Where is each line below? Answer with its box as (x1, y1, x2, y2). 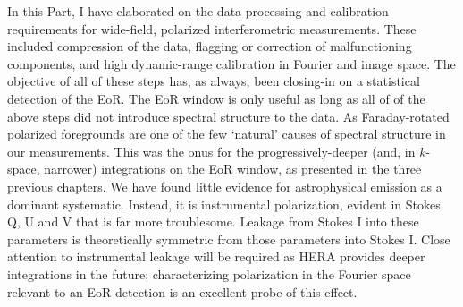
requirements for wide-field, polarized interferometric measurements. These (7, 19, 417, 38)
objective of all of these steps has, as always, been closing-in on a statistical (7, 72, 420, 90)
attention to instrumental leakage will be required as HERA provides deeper (7, 247, 425, 266)
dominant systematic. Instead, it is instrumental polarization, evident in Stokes (7, 194, 441, 213)
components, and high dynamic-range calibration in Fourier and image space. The (7, 54, 456, 72)
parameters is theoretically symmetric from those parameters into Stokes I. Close (7, 229, 450, 248)
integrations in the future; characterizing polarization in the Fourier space (7, 264, 411, 283)
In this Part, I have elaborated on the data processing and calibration (7, 2, 389, 20)
